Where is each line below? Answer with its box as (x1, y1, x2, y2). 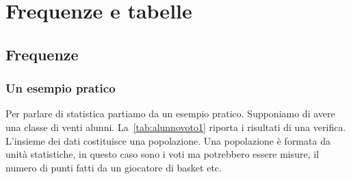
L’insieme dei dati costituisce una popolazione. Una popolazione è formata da (5, 133, 330, 147)
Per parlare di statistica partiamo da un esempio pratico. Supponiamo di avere (5, 106, 335, 121)
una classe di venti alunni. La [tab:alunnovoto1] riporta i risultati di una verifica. (5, 119, 346, 134)
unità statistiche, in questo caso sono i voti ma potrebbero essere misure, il (5, 147, 320, 161)
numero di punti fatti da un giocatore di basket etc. (5, 160, 222, 174)
